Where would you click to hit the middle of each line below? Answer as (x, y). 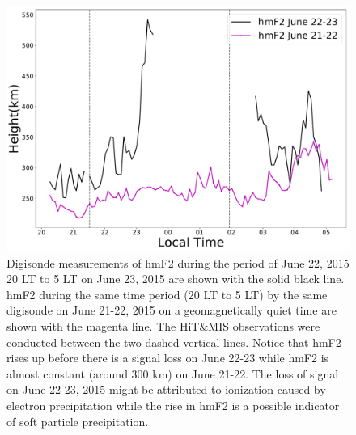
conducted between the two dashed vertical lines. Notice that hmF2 (174, 342)
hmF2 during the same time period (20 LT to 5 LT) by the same (167, 294)
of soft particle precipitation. (78, 421)
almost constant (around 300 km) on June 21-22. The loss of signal (173, 373)
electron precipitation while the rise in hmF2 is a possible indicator (173, 405)
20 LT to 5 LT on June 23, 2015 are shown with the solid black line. (176, 279)
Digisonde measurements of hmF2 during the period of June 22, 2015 (178, 262)
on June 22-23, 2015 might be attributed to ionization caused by (166, 389)
